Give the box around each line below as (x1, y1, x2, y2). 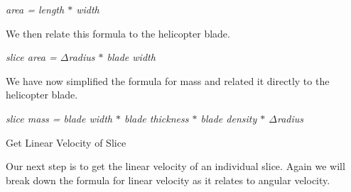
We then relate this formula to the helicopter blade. (6, 26, 230, 40)
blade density (200, 111, 257, 125)
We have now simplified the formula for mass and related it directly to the (6, 73, 330, 88)
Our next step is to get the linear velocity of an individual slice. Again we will (6, 159, 345, 174)
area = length (6, 2, 65, 16)
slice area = (6, 50, 57, 64)
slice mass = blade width (6, 111, 112, 125)
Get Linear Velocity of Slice (6, 135, 126, 149)
